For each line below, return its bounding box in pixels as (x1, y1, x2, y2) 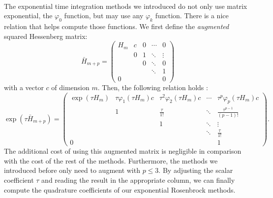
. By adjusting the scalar (158, 165, 233, 175)
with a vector (4, 82, 44, 92)
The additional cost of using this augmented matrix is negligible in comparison (4, 146, 242, 156)
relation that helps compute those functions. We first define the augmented (4, 21, 229, 31)
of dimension (51, 82, 90, 92)
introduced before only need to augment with (4, 165, 140, 175)
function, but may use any (64, 10, 144, 21)
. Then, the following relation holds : (97, 82, 208, 92)
